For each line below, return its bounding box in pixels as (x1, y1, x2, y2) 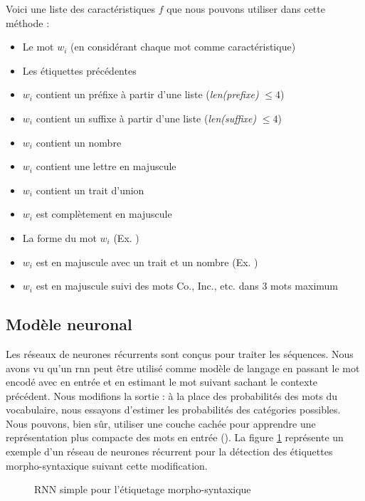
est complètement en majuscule (36, 206, 172, 221)
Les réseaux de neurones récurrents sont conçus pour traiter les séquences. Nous (6, 346, 354, 361)
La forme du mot (22, 230, 97, 245)
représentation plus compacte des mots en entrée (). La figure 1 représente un (6, 430, 344, 445)
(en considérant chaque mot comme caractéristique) (70, 39, 296, 54)
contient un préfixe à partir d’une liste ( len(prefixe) (36, 87, 259, 102)
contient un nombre (36, 135, 122, 149)
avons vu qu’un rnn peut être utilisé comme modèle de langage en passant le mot (6, 360, 360, 375)
